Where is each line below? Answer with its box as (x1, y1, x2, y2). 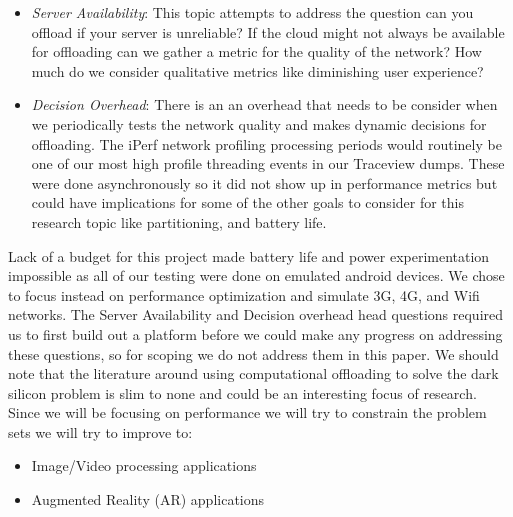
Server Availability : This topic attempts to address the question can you (31, 2, 474, 22)
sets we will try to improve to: (8, 421, 193, 442)
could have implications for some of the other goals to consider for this (31, 192, 464, 213)
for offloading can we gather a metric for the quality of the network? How (31, 41, 482, 62)
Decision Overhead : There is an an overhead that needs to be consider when (31, 94, 498, 115)
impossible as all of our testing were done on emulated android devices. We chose (8, 265, 505, 286)
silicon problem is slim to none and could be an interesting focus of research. (8, 382, 477, 403)
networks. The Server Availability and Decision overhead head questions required (8, 304, 504, 325)
